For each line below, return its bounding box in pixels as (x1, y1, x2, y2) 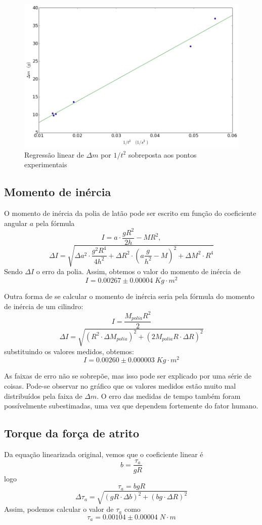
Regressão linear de (24, 149, 84, 160)
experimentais (24, 159, 67, 170)
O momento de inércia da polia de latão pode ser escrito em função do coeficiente (4, 207, 256, 218)
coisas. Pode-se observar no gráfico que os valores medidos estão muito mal (4, 380, 236, 391)
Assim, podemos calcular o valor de (4, 504, 114, 514)
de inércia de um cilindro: (4, 301, 83, 311)
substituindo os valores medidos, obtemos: (4, 346, 134, 356)
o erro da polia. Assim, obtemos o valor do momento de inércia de (36, 266, 241, 277)
